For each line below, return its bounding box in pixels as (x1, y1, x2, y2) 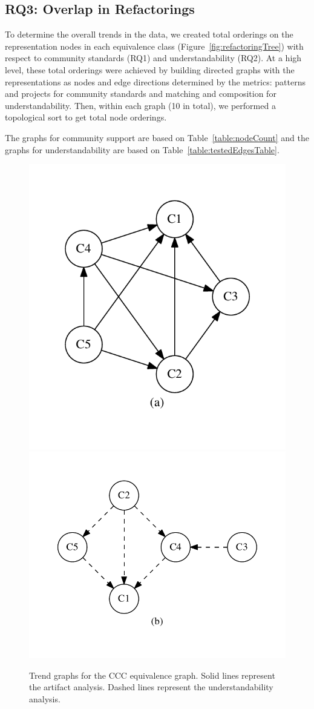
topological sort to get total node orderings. (5, 111, 167, 124)
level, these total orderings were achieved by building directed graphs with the (5, 63, 295, 76)
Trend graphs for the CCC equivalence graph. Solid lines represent (29, 668, 275, 681)
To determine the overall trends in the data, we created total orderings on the (5, 28, 293, 41)
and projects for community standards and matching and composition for (5, 87, 276, 100)
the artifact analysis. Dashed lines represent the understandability (29, 681, 273, 693)
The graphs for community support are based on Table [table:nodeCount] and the (5, 131, 309, 143)
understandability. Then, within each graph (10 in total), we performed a (5, 99, 276, 111)
